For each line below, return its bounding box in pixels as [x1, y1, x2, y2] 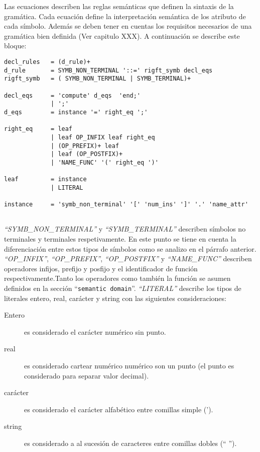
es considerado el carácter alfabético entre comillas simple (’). [24, 404, 213, 414]
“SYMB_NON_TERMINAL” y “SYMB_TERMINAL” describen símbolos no [4, 223, 246, 234]
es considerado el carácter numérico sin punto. [24, 326, 166, 337]
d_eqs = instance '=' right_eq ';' [4, 108, 148, 116]
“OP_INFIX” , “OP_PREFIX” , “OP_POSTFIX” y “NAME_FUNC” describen [4, 253, 252, 264]
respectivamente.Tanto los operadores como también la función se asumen [4, 273, 231, 283]
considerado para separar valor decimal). [24, 370, 149, 381]
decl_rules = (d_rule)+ [4, 58, 90, 65]
